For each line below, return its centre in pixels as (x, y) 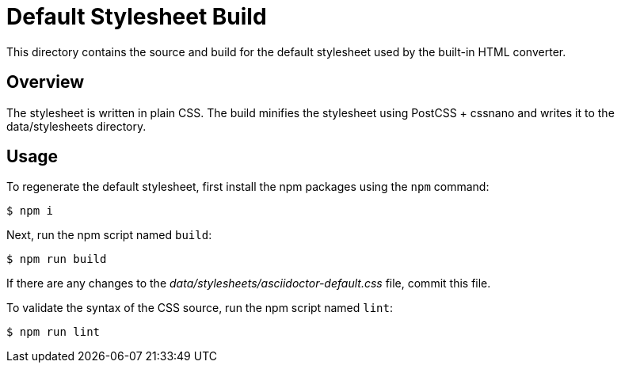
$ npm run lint (53, 332)
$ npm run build (57, 259)
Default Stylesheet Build (137, 17)
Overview (46, 82)
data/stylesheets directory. (76, 126)
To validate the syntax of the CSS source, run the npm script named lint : (200, 308)
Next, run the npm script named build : (109, 235)
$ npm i (30, 211)
